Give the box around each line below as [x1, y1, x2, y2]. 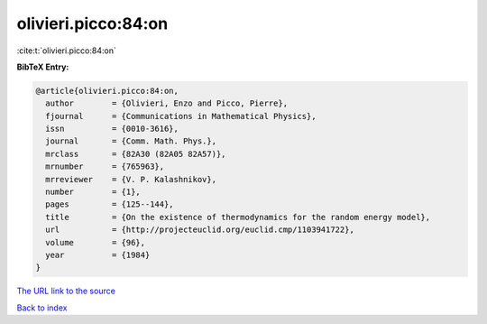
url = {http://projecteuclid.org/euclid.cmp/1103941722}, [45, 225, 355, 235]
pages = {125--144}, [45, 199, 175, 209]
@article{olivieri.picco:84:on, [35, 86, 179, 96]
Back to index [16, 302, 68, 313]
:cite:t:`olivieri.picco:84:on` [16, 45, 116, 56]
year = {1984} [45, 250, 151, 260]
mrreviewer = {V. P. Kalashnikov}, [45, 174, 216, 184]
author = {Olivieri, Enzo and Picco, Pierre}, [45, 98, 289, 108]
